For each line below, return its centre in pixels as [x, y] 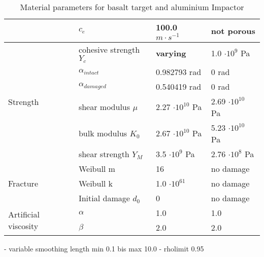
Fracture [23, 183]
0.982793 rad [179, 71]
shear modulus [104, 107]
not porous [233, 30]
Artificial [24, 214]
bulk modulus [103, 133]
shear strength [104, 154]
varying [171, 53]
